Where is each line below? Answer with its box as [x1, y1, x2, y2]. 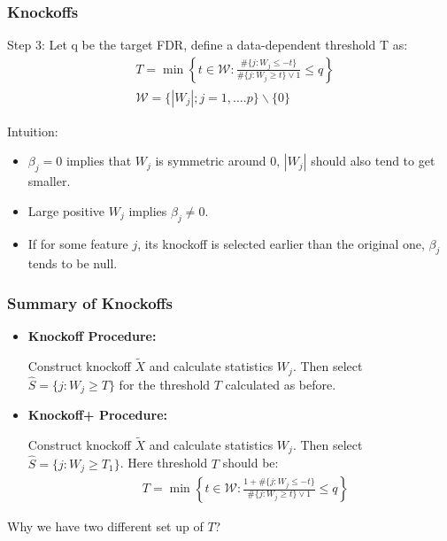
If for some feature [27, 234, 128, 252]
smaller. [27, 172, 71, 190]
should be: [222, 453, 279, 472]
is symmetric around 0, [155, 151, 281, 170]
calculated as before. [225, 375, 336, 393]
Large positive [27, 201, 105, 220]
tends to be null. [27, 254, 118, 273]
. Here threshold [119, 453, 208, 472]
